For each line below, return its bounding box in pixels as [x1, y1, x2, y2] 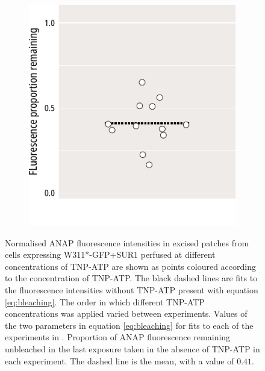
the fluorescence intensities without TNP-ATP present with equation [5, 284, 258, 296]
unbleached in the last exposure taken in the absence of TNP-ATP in [5, 343, 260, 355]
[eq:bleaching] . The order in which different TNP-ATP [5, 295, 205, 308]
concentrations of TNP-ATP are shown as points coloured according [5, 260, 256, 272]
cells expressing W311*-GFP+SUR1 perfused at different [5, 248, 216, 261]
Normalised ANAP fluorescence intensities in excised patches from [5, 236, 249, 249]
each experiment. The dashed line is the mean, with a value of [5, 354, 234, 367]
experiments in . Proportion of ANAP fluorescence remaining [5, 331, 231, 343]
